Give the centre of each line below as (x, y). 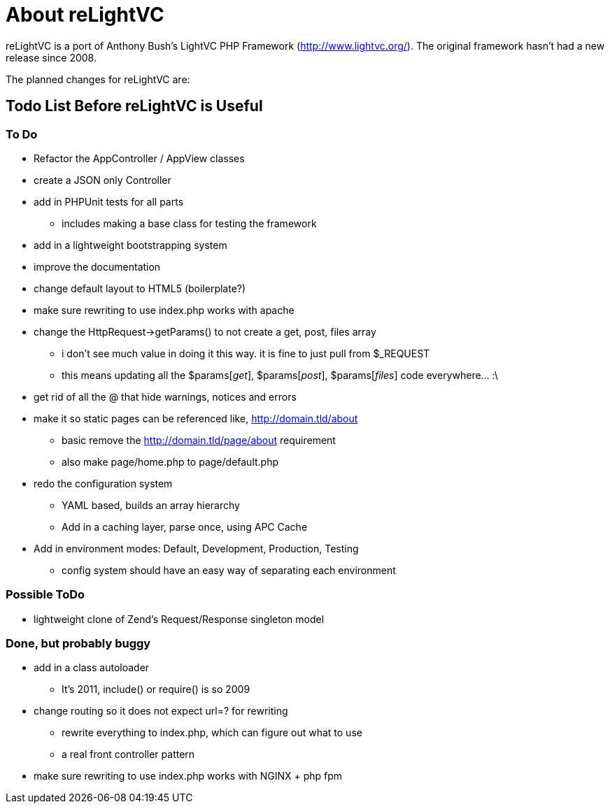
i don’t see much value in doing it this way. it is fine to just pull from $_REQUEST (246, 353)
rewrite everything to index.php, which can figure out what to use (212, 733)
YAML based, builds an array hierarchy (151, 505)
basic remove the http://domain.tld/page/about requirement (199, 440)
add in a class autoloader (92, 668)
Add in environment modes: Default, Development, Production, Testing (196, 548)
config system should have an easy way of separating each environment (229, 570)
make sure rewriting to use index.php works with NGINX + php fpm (188, 776)
